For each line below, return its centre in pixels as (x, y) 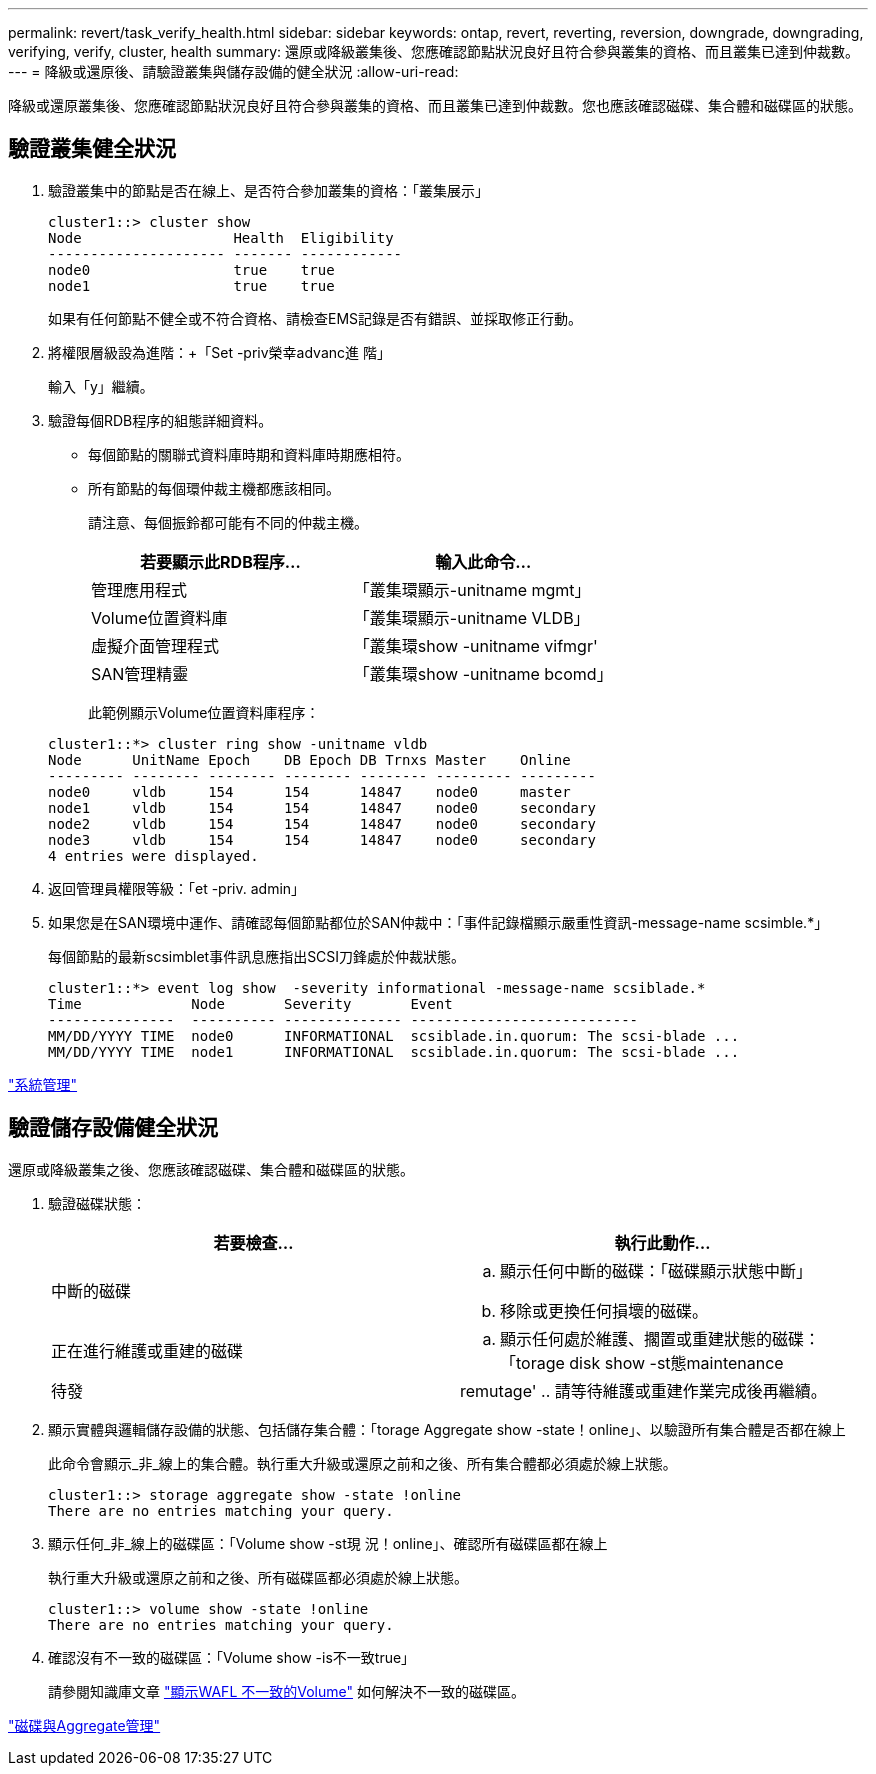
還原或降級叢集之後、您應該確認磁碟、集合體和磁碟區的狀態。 (211, 1169)
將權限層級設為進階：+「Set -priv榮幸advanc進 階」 (219, 352)
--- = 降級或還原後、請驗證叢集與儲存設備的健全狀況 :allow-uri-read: (233, 71)
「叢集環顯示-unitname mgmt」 (472, 589)
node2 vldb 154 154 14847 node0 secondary (322, 823)
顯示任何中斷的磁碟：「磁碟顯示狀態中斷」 (656, 1270)
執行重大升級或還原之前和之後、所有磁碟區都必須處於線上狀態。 (258, 1577)
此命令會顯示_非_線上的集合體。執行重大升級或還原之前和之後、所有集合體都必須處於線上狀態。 (362, 1463)
